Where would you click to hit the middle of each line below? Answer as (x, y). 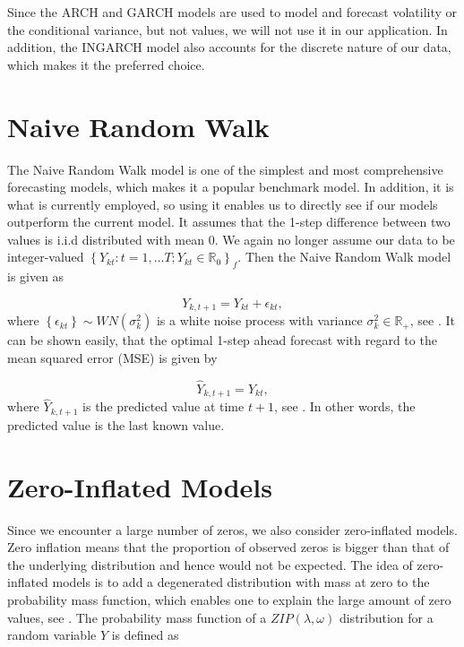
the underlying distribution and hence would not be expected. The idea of (210, 564)
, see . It (432, 320)
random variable (52, 635)
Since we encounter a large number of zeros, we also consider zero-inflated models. (232, 529)
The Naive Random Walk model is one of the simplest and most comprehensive (225, 169)
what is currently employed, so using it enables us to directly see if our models (223, 204)
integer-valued (46, 257)
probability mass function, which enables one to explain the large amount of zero (229, 599)
